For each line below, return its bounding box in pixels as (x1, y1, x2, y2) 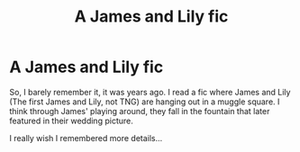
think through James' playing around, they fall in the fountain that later (9, 105, 270, 116)
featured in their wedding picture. (9, 115, 133, 126)
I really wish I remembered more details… (9, 132, 163, 143)
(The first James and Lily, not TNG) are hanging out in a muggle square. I (9, 96, 280, 107)
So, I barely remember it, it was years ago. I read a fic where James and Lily (9, 86, 291, 97)
